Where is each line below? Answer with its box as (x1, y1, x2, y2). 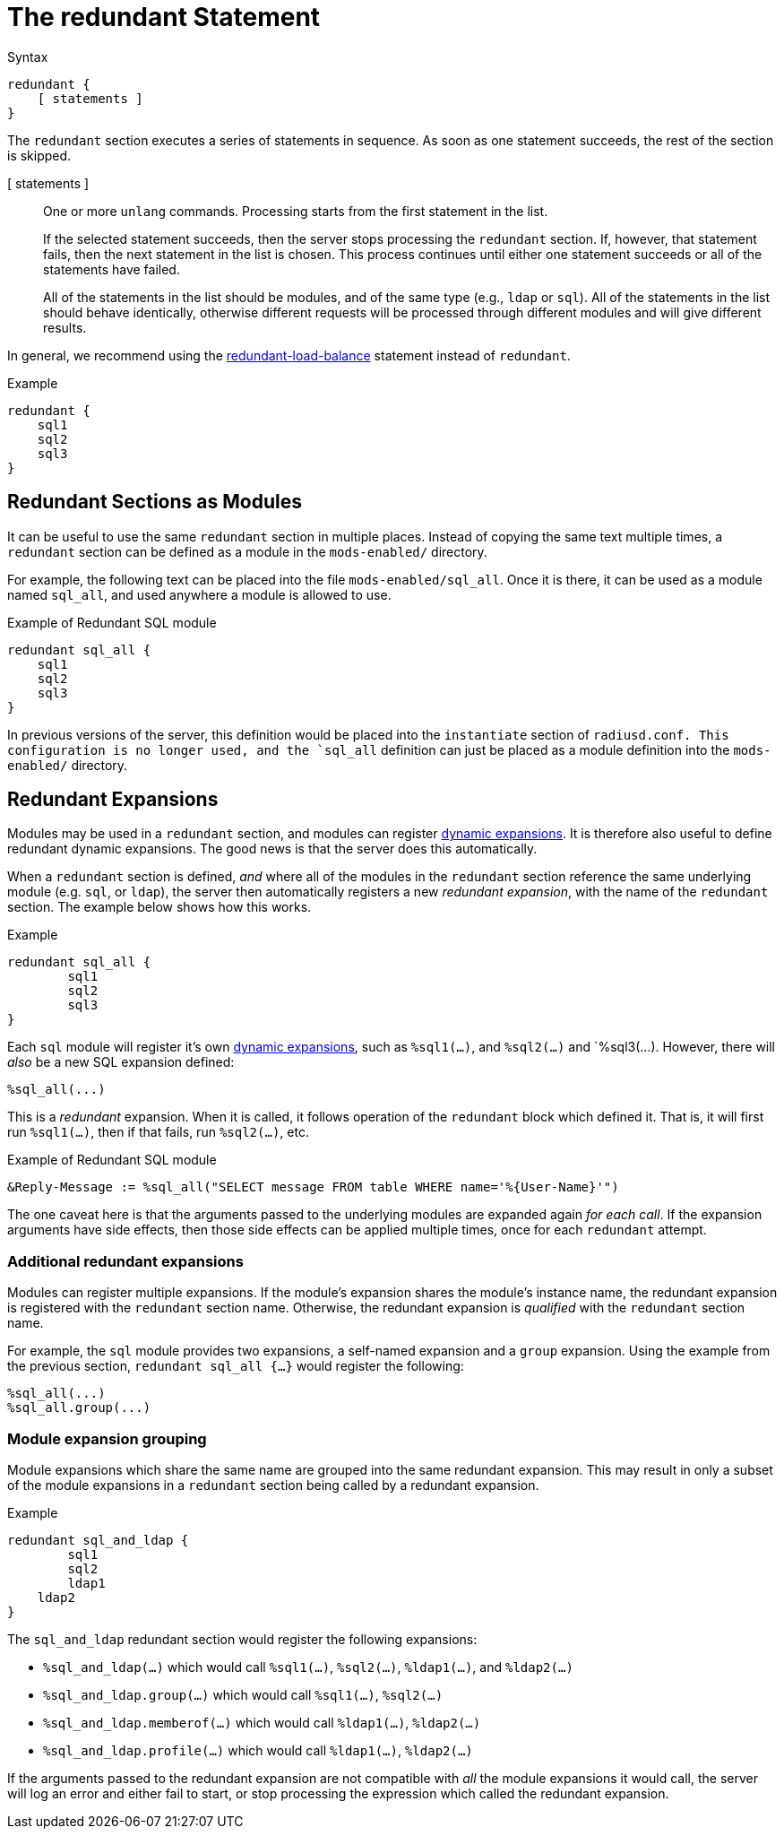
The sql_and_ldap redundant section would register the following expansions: (7, 1631, 478, 1647)
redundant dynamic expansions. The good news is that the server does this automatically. (7, 841, 538, 857)
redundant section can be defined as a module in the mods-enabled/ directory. (7, 543, 487, 559)
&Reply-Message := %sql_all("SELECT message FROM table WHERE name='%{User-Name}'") (7, 1180, 619, 1195)
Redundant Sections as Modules (7, 490, 302, 514)
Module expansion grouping (7, 1429, 207, 1448)
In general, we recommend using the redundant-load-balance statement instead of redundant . (7, 347, 571, 363)
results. (43, 319, 87, 335)
